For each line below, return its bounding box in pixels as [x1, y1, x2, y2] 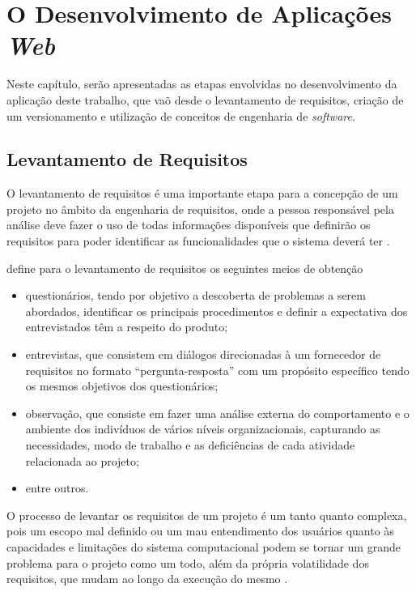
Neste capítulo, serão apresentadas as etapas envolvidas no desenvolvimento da [6, 75, 397, 92]
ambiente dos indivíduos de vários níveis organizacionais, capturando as [25, 420, 380, 437]
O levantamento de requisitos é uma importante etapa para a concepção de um [6, 185, 398, 202]
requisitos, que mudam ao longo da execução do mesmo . [6, 570, 288, 587]
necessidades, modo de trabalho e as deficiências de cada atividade [25, 437, 355, 454]
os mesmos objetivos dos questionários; [25, 377, 219, 394]
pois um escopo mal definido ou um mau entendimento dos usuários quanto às [6, 522, 394, 539]
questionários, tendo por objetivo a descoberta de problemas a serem [25, 287, 366, 304]
